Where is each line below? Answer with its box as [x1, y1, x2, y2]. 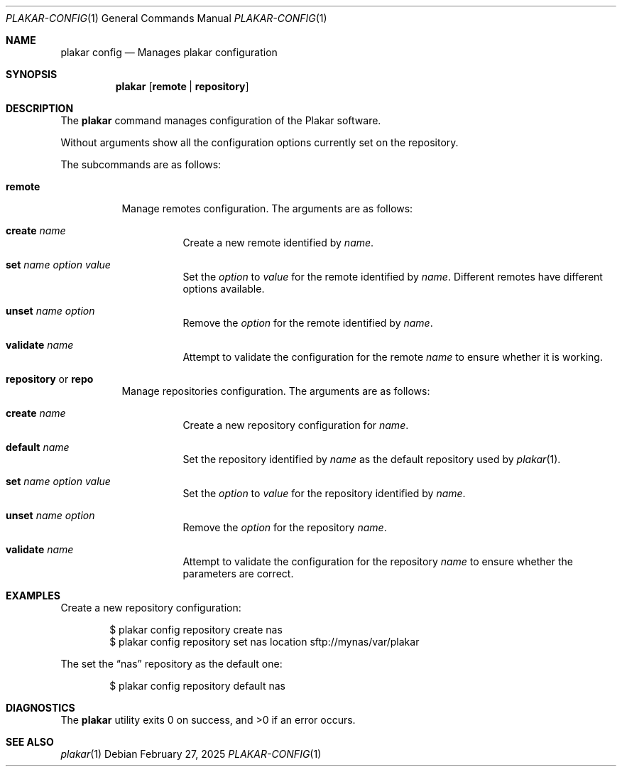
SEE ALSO [6, 736, 54, 748]
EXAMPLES [6, 589, 60, 602]
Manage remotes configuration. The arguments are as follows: [121, 202, 413, 214]
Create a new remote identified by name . [182, 237, 374, 249]
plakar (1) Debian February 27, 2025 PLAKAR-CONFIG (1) [60, 748, 322, 760]
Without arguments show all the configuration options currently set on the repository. [60, 136, 459, 148]
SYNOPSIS [6, 68, 58, 80]
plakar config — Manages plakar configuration [60, 46, 278, 58]
